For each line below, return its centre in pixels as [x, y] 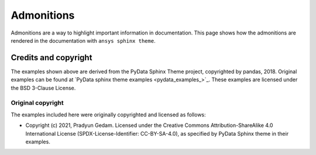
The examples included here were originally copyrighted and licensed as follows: [108, 115]
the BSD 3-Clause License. [43, 88]
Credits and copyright [51, 58]
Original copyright [37, 103]
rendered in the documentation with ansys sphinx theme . [83, 40]
